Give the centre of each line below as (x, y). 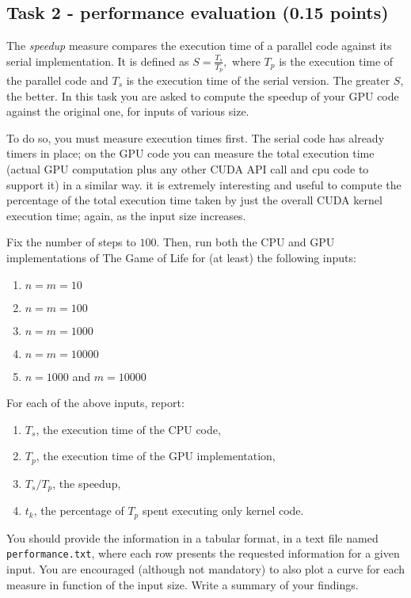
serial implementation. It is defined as (98, 61)
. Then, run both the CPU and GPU (245, 242)
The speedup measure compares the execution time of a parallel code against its (199, 46)
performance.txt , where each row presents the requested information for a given (203, 553)
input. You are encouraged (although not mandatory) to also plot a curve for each (206, 568)
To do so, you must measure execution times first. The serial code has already (196, 137)
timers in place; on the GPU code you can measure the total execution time (190, 153)
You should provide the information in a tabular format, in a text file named (192, 537)
